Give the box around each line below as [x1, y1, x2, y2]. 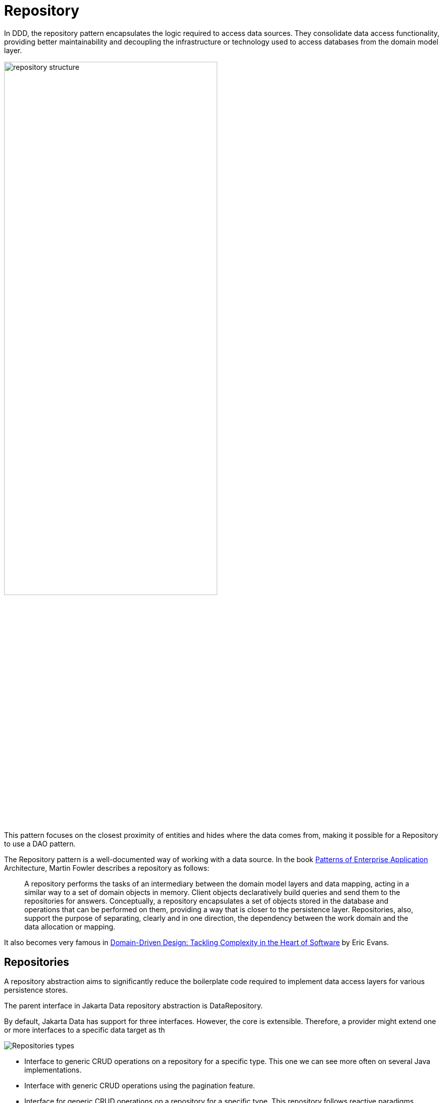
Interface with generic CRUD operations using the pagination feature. [24, 1081, 255, 1090]
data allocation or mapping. [24, 922, 115, 931]
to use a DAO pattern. [4, 839, 76, 849]
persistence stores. [4, 985, 68, 994]
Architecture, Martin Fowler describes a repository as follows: [4, 864, 210, 873]
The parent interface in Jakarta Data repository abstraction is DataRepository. [4, 1001, 263, 1010]
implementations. [24, 1065, 82, 1074]
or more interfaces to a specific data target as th [4, 1025, 165, 1034]
